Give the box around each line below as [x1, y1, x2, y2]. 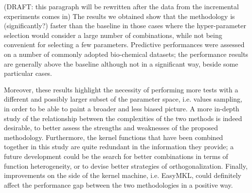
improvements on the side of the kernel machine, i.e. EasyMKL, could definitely [4, 170, 241, 180]
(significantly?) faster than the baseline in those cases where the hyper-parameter [4, 20, 247, 31]
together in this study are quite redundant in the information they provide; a [4, 141, 234, 152]
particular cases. [4, 68, 53, 78]
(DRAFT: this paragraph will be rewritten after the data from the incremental [4, 1, 239, 11]
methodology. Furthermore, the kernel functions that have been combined [4, 132, 223, 142]
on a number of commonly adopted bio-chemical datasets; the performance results [4, 49, 249, 59]
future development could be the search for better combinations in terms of [4, 151, 228, 161]
